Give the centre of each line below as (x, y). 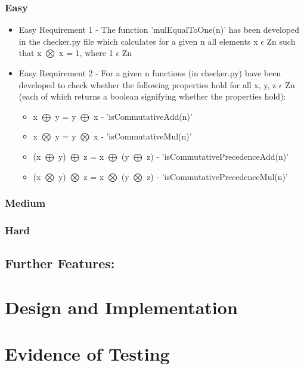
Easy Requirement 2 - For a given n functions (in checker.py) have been (150, 73)
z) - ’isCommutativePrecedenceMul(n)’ (217, 176)
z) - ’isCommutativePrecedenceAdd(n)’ (218, 156)
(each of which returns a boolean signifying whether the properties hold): (152, 96)
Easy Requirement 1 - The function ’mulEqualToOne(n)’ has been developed (159, 30)
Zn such (281, 41)
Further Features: (60, 263)
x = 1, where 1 (86, 53)
